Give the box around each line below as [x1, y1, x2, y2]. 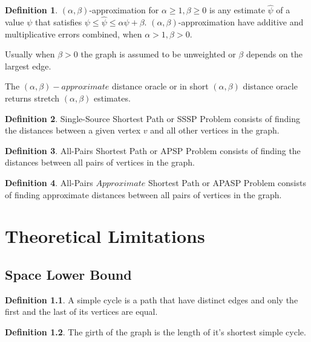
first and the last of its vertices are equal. [5, 305, 158, 318]
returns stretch [5, 92, 60, 104]
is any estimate [209, 4, 265, 16]
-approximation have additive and [178, 16, 304, 28]
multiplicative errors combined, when [5, 27, 142, 40]
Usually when [5, 48, 55, 60]
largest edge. [5, 59, 51, 72]
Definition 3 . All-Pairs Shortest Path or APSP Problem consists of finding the [5, 144, 301, 156]
